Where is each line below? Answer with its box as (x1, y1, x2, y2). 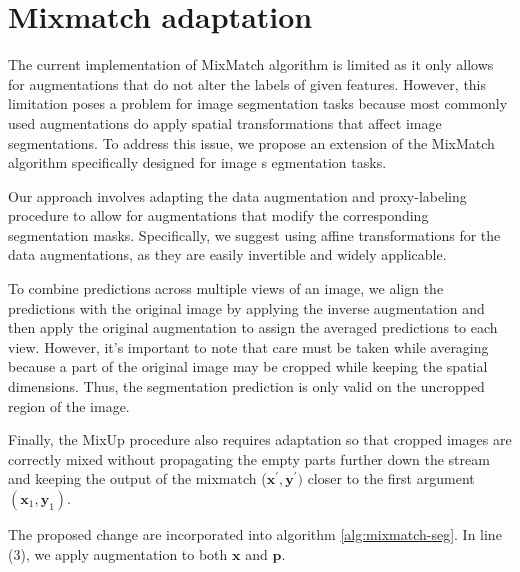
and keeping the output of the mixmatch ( (8, 468, 267, 489)
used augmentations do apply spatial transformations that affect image (8, 112, 442, 133)
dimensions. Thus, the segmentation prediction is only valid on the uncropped (8, 376, 485, 397)
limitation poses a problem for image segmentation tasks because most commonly (8, 93, 508, 114)
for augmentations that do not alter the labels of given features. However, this (8, 73, 487, 94)
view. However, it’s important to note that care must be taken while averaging (8, 336, 489, 357)
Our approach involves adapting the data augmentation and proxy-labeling (8, 185, 467, 206)
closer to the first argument (307, 468, 475, 489)
